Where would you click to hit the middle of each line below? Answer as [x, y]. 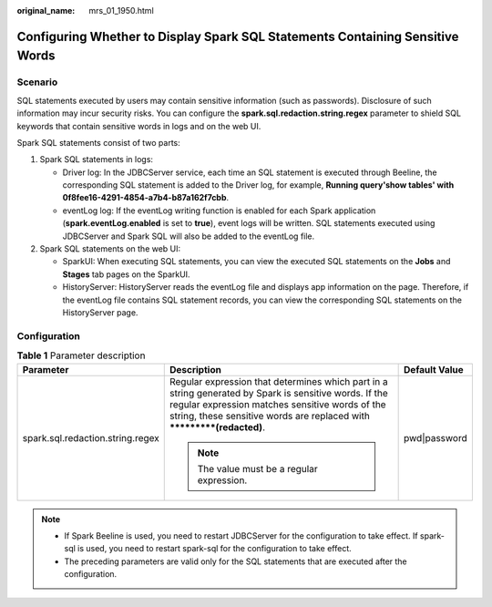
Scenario [37, 82]
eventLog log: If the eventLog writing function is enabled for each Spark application [219, 211]
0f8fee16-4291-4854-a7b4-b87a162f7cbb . [146, 198]
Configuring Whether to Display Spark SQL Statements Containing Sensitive [238, 36]
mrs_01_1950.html [121, 10]
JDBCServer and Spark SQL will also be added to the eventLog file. [189, 236]
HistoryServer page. [100, 313]
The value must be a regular [257, 468]
